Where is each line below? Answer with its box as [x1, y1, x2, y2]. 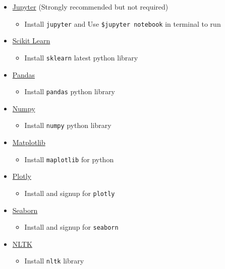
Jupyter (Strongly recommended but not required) [12, 2, 168, 12]
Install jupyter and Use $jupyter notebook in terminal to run [24, 18, 221, 29]
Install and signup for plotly [24, 187, 115, 198]
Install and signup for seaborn [24, 222, 119, 232]
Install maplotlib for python [24, 154, 114, 164]
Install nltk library [24, 255, 84, 266]
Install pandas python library [24, 86, 115, 97]
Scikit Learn [12, 35, 50, 46]
